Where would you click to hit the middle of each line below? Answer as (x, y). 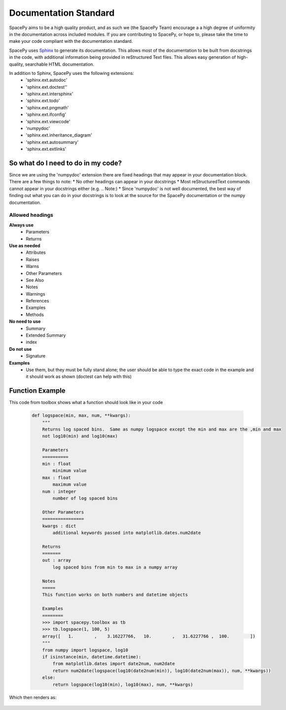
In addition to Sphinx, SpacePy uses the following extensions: (71, 73)
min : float (57, 464)
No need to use (25, 321)
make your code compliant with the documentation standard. (71, 41)
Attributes (36, 253)
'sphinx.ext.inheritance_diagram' (59, 135)
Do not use (20, 349)
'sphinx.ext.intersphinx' (50, 94)
